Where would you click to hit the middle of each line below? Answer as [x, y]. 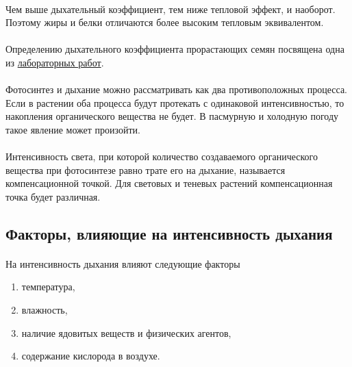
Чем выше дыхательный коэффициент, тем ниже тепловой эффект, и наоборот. [171, 9]
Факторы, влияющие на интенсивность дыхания [169, 233]
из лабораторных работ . [55, 62]
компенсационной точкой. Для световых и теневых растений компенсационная [169, 183]
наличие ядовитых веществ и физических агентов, [126, 332]
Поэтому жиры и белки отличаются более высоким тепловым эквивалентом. [165, 22]
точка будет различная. [53, 196]
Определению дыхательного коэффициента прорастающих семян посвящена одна [175, 49]
